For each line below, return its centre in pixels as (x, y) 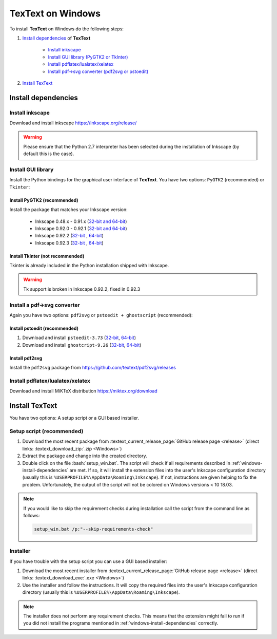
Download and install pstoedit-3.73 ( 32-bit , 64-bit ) (79, 338)
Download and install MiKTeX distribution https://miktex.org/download (83, 391)
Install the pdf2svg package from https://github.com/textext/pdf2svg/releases (93, 368)
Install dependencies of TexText (56, 38)
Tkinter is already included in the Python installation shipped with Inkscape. (89, 266)
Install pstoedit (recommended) (44, 328)
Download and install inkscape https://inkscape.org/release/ (73, 123)
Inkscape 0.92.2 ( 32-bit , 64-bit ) (69, 236)
